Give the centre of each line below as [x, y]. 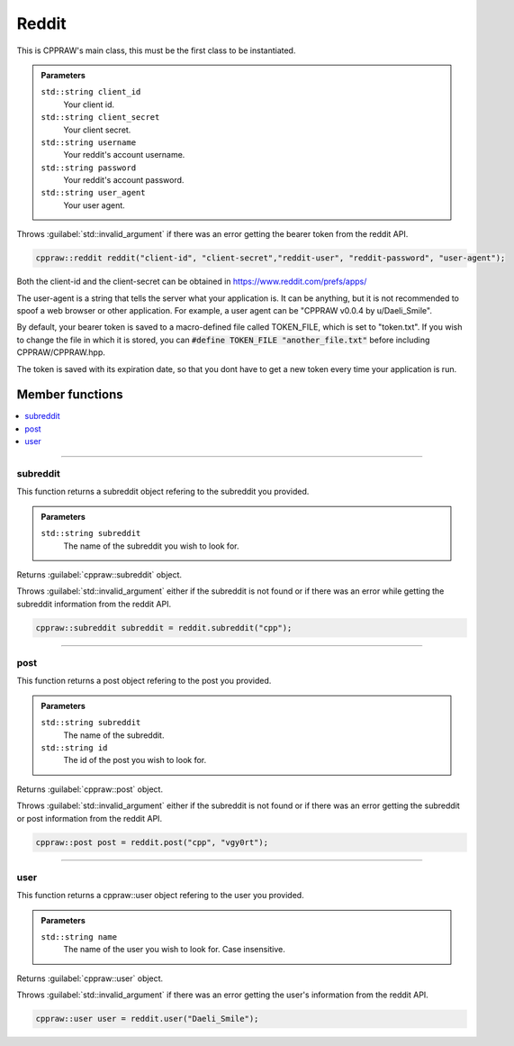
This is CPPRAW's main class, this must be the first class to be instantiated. [156, 50]
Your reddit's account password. [124, 180]
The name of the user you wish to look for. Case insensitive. [174, 950]
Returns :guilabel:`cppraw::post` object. [90, 789]
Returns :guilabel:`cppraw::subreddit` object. [99, 574]
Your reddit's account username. [124, 155]
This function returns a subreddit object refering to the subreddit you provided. [163, 492]
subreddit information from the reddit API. [94, 604]
